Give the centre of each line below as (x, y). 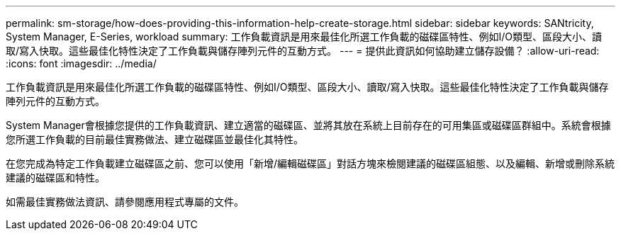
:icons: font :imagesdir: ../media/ (81, 63)
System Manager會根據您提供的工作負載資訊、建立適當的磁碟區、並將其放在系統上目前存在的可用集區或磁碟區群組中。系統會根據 (308, 125)
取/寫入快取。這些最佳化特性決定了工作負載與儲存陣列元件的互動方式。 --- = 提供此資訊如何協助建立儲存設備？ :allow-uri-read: (303, 51)
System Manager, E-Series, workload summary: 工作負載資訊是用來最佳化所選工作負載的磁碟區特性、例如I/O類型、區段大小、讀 (304, 36)
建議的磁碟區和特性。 (55, 178)
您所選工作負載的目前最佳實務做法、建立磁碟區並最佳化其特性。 (155, 139)
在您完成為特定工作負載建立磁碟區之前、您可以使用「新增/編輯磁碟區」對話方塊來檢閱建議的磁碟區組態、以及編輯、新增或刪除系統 (310, 163)
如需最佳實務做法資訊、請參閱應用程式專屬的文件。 (125, 202)
